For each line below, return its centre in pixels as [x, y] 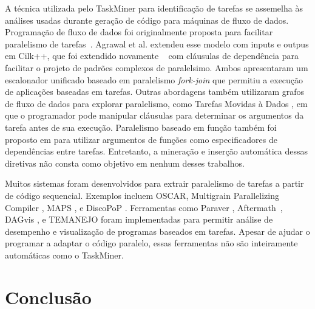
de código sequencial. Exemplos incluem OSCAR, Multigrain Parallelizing [142, 195]
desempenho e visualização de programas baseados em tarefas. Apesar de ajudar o [157, 231]
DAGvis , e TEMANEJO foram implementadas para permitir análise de [139, 219]
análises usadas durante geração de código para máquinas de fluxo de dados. [147, 20]
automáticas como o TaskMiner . [64, 255]
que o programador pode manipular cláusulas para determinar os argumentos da [154, 115]
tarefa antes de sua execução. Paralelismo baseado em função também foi [141, 127]
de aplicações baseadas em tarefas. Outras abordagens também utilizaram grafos [155, 92]
